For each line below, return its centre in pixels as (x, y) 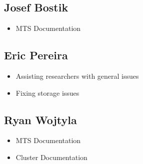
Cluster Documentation (51, 157)
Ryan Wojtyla (40, 119)
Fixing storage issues (47, 92)
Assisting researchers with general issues (77, 76)
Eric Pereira (36, 55)
